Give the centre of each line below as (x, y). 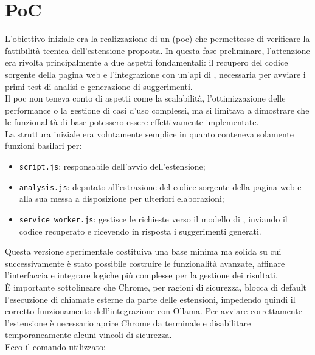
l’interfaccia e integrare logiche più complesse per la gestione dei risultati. (141, 275)
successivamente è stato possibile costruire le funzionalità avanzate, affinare (145, 263)
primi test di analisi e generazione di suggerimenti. (99, 86)
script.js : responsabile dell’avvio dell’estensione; (112, 166)
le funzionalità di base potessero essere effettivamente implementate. (132, 122)
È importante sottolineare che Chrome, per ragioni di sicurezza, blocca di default (156, 287)
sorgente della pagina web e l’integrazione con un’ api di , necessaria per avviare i (155, 74)
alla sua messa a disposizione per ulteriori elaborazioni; (122, 198)
